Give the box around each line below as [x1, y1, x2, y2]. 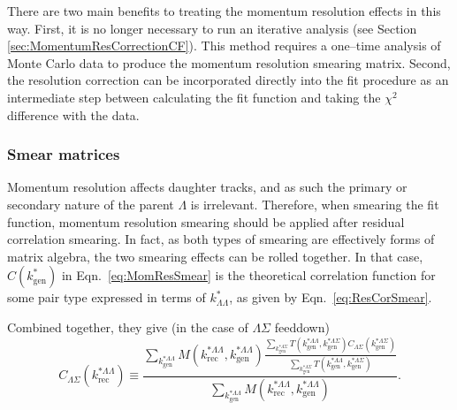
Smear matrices [7, 143, 120, 165]
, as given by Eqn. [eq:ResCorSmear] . [229, 288, 432, 307]
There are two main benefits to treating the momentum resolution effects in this [7, 2, 441, 19]
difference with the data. [7, 105, 140, 124]
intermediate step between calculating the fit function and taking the [7, 87, 381, 106]
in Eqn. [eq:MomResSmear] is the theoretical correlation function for [61, 266, 436, 285]
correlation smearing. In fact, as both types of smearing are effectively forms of [7, 230, 435, 248]
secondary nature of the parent [7, 194, 174, 213]
